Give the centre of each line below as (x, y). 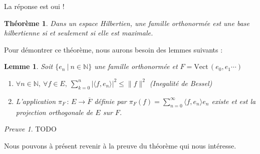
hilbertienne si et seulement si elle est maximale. (79, 33)
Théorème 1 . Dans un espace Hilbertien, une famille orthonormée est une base (127, 23)
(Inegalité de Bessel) (181, 83)
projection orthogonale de (54, 112)
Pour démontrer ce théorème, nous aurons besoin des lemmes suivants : (113, 49)
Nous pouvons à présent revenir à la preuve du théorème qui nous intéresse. (120, 145)
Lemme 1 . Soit (29, 66)
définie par (110, 101)
